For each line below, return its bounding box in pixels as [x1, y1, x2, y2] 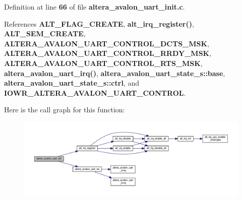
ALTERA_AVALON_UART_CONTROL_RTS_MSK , [4, 57, 203, 68]
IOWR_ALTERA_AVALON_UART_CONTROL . [4, 87, 186, 98]
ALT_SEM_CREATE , [4, 28, 86, 39]
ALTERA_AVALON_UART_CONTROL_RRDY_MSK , [4, 48, 212, 58]
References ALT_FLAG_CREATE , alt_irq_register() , [4, 18, 194, 29]
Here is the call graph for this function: [4, 104, 125, 115]
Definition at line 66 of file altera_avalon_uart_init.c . [4, 2, 185, 12]
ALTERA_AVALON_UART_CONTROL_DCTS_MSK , [4, 38, 209, 48]
